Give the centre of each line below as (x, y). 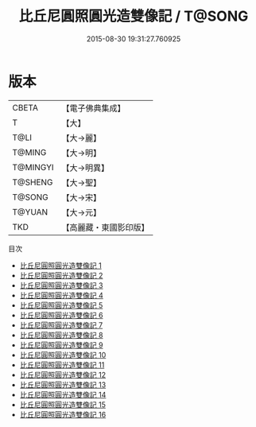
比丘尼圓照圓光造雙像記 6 (61, 315)
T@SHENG (33, 182)
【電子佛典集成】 (93, 108)
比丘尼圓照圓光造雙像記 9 (61, 345)
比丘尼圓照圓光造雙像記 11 (62, 365)
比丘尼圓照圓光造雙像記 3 (61, 285)
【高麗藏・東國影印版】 (105, 227)
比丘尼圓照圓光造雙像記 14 (63, 394)
